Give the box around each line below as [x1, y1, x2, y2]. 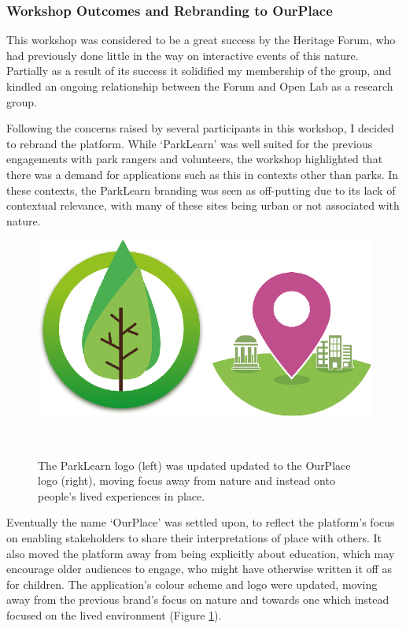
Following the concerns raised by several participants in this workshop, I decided [6, 120, 394, 136]
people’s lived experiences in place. [38, 487, 205, 504]
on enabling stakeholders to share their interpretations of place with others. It [6, 530, 382, 546]
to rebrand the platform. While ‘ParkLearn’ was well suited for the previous [6, 135, 373, 151]
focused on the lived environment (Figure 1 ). [6, 607, 222, 623]
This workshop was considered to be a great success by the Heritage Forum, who [6, 32, 396, 48]
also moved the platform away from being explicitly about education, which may [6, 545, 395, 561]
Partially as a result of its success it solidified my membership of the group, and [6, 62, 392, 79]
